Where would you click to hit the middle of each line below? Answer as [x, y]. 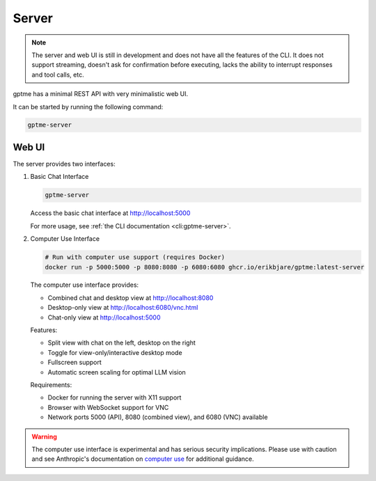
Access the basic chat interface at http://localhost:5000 [110, 213]
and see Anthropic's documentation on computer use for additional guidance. [143, 459]
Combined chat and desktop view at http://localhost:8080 [131, 298]
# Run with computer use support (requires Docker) [135, 257]
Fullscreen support [75, 363]
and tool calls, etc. [58, 74]
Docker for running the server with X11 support [115, 397]
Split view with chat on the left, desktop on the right [122, 343]
